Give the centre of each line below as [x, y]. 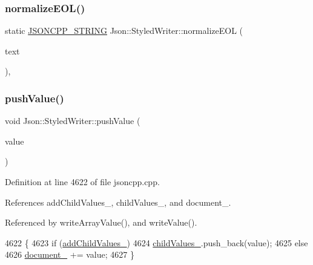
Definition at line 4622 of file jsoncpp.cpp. [82, 182]
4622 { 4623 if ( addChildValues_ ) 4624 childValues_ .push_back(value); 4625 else [156, 242]
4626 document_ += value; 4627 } [70, 254]
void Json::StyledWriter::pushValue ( [73, 121]
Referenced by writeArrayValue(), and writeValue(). [101, 222]
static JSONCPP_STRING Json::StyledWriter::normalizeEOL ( [124, 31]
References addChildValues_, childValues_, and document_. [118, 202]
